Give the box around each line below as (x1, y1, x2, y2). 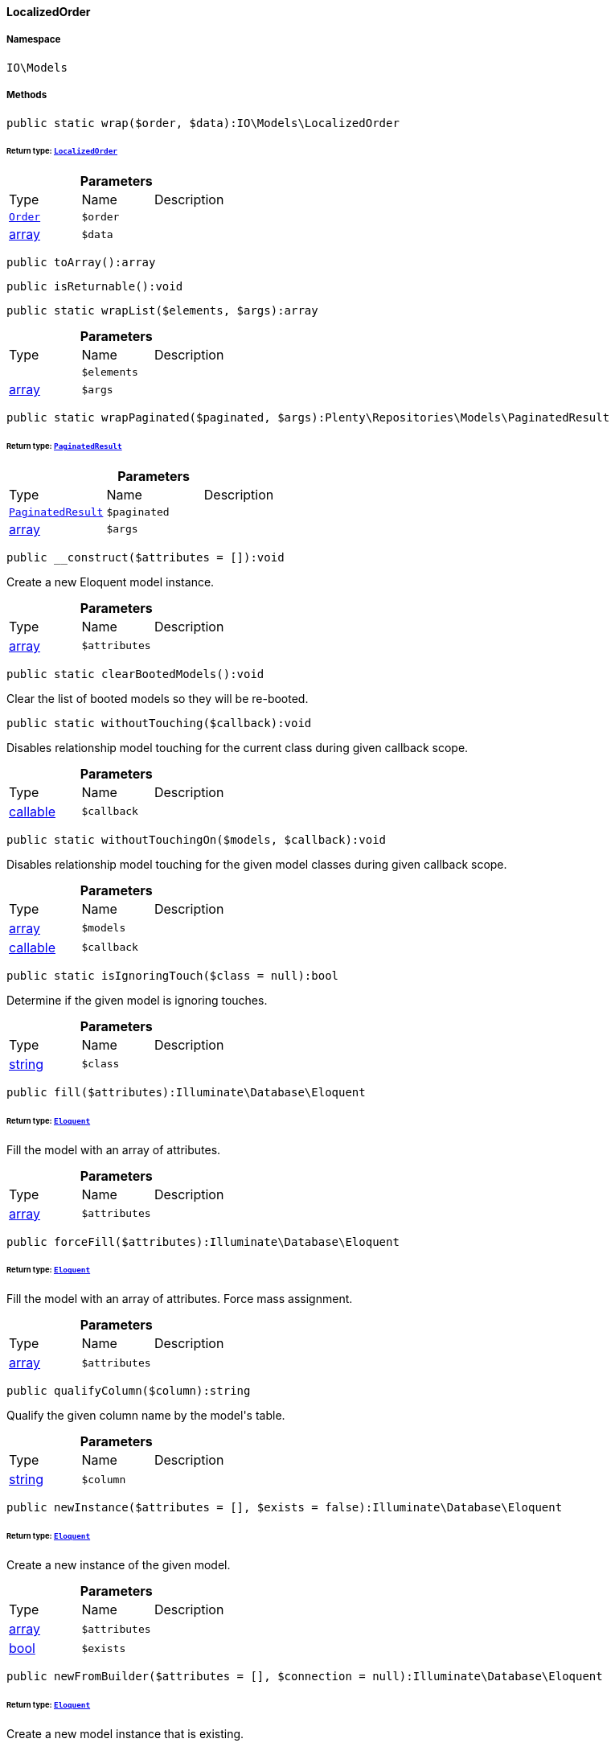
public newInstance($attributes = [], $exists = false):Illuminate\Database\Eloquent (6, 1501, 563, 1515)
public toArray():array (6, 256, 156, 269)
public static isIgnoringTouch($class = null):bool (6, 968, 339, 982)
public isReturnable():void (6, 280, 183, 294)
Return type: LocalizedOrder (6, 146, 118, 156)
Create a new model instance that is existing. (6, 1726, 244, 1741)
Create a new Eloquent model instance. (6, 574, 215, 589)
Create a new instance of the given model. (6, 1558, 231, 1572)
